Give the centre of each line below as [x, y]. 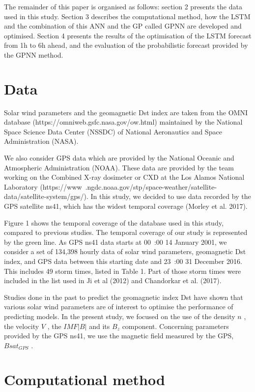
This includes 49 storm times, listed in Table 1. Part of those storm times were [123, 271]
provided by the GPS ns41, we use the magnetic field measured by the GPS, [119, 336]
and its [99, 326]
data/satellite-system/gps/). [46, 196]
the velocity [22, 326]
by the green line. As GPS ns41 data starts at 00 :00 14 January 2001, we [115, 242]
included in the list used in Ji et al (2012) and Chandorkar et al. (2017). [113, 280]
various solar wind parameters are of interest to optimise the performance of [119, 307]
